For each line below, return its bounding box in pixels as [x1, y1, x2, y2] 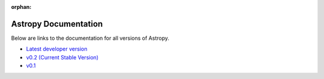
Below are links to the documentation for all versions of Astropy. [11, 34, 169, 42]
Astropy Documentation [11, 18, 103, 29]
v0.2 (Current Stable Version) [26, 53, 99, 61]
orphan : [11, 4, 32, 10]
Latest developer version [26, 45, 88, 53]
